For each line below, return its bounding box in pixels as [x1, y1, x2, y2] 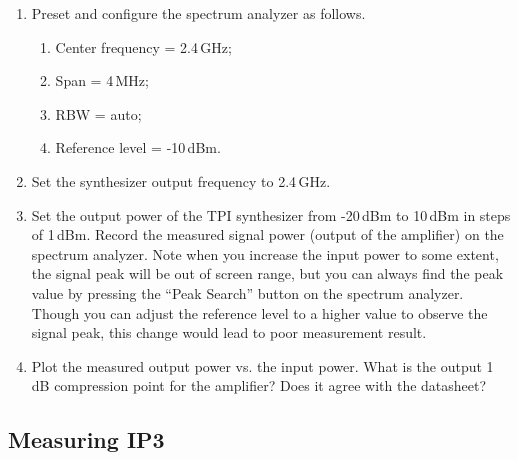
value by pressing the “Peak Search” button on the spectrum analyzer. [31, 282, 464, 303]
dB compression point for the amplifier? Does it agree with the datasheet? [31, 375, 487, 396]
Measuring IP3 [8, 424, 165, 455]
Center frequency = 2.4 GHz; [55, 36, 232, 57]
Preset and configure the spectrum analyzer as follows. [31, 3, 366, 23]
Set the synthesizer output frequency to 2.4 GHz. [31, 170, 331, 191]
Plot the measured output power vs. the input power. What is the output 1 [31, 355, 494, 376]
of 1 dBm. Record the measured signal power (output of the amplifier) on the [31, 224, 504, 245]
